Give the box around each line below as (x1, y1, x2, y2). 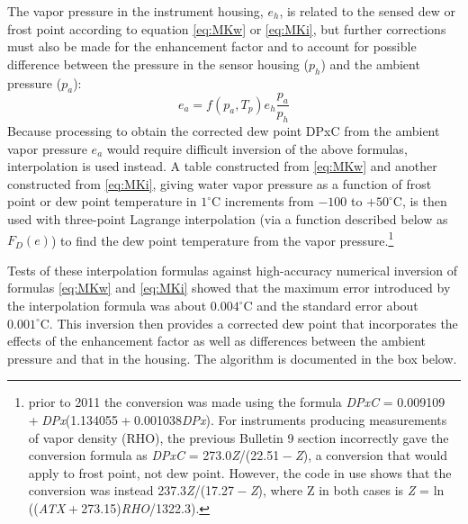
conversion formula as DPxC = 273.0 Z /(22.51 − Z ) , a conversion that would (28, 446, 448, 465)
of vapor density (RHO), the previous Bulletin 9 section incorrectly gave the (28, 428, 449, 447)
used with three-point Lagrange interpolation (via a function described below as (7, 209, 448, 228)
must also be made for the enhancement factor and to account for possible (7, 37, 417, 56)
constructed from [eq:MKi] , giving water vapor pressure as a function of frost (7, 174, 432, 193)
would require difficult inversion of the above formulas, (106, 139, 408, 158)
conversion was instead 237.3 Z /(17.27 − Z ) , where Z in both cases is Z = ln (28, 481, 445, 500)
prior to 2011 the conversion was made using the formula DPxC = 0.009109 (28, 393, 445, 411)
